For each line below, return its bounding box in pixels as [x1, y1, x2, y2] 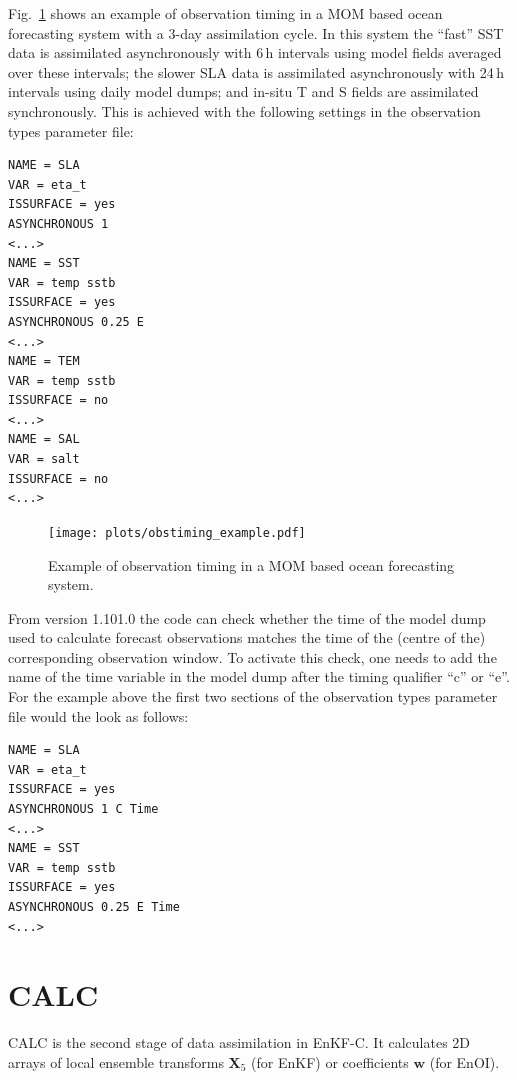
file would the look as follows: [8, 705, 189, 726]
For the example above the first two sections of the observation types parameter [8, 686, 498, 707]
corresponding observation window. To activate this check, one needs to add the [8, 646, 497, 667]
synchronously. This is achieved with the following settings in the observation [8, 100, 481, 121]
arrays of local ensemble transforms [8, 1051, 224, 1072]
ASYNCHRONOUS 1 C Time [8, 802, 159, 817]
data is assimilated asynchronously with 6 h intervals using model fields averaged [8, 42, 502, 63]
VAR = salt [8, 452, 80, 467]
